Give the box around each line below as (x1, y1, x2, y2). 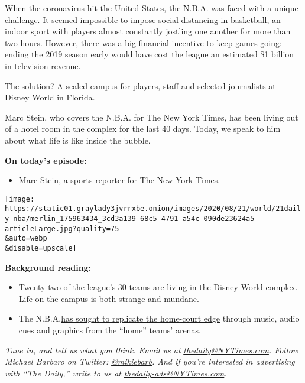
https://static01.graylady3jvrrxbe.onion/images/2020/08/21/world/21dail (5, 205, 301, 213)
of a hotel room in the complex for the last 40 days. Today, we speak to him (5, 122, 281, 135)
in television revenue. (5, 59, 81, 72)
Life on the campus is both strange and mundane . (18, 292, 199, 304)
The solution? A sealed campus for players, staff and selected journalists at (5, 79, 276, 92)
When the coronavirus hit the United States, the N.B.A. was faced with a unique (5, 2, 298, 14)
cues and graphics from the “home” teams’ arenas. (18, 324, 201, 336)
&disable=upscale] (5, 244, 77, 252)
